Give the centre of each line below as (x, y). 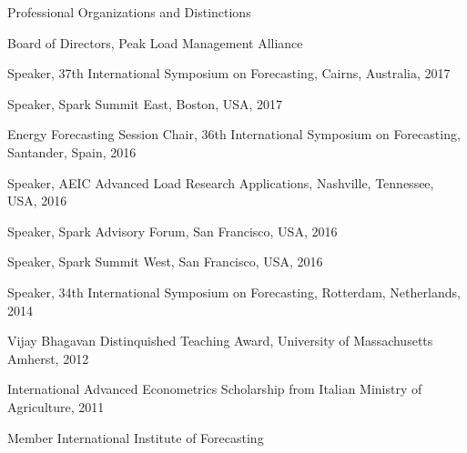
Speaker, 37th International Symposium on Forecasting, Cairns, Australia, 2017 (229, 73)
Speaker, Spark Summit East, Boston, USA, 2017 (145, 103)
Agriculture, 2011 (56, 406)
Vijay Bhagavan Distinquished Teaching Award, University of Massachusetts (220, 341)
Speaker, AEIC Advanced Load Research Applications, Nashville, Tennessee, (221, 182)
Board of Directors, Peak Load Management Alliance (155, 42)
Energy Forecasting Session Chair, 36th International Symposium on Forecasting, (234, 134)
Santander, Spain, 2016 (72, 151)
